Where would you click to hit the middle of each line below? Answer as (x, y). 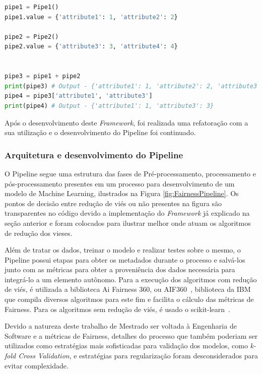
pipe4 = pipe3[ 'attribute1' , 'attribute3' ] (79, 96)
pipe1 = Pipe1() (32, 7)
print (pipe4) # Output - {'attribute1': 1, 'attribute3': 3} (109, 106)
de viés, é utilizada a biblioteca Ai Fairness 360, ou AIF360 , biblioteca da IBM (128, 289)
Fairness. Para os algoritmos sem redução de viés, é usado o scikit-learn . (117, 309)
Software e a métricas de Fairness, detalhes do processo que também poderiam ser (131, 335)
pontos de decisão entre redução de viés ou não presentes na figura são (113, 203)
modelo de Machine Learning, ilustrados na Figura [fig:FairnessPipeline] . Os (122, 193)
